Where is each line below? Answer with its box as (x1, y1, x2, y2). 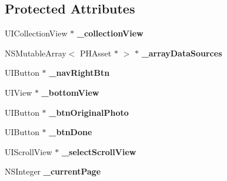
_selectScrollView (61, 145, 136, 157)
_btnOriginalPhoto (49, 106, 129, 118)
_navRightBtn (49, 66, 110, 79)
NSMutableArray (5, 46, 66, 59)
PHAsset (80, 46, 112, 59)
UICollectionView (5, 27, 68, 39)
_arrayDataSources (141, 46, 222, 59)
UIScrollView (5, 145, 52, 157)
